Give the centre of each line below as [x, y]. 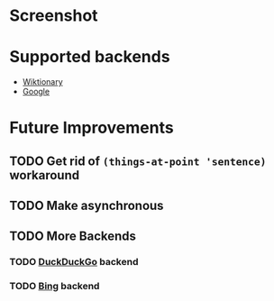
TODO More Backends [73, 237]
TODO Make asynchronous [87, 206]
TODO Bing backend [55, 287]
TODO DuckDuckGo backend [74, 262]
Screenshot [54, 16]
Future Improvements [91, 128]
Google [36, 92]
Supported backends [90, 57]
